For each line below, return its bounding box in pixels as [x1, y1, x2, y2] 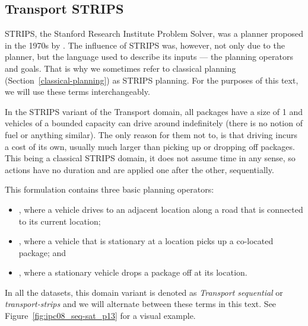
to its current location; [18, 215, 101, 227]
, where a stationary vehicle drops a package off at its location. [18, 266, 247, 279]
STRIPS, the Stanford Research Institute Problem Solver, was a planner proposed [5, 27, 304, 40]
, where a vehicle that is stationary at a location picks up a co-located [18, 235, 274, 247]
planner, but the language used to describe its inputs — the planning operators [5, 50, 293, 63]
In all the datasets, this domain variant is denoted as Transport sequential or [5, 286, 283, 298]
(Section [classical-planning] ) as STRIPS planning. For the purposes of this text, [5, 73, 299, 86]
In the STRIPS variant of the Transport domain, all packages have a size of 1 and [5, 105, 303, 117]
